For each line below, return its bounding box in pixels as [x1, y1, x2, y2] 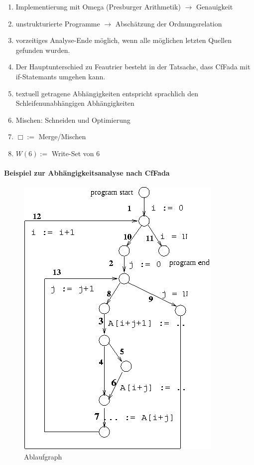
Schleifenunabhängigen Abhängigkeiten [15, 98, 134, 108]
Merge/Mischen [38, 131, 86, 142]
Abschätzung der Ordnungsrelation [115, 18, 222, 28]
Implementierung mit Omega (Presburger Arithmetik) [15, 1, 181, 11]
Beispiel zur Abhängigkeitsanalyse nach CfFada [4, 168, 170, 178]
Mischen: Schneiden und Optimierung [15, 114, 130, 125]
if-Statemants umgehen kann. [15, 71, 106, 81]
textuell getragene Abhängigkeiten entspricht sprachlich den [15, 88, 199, 98]
